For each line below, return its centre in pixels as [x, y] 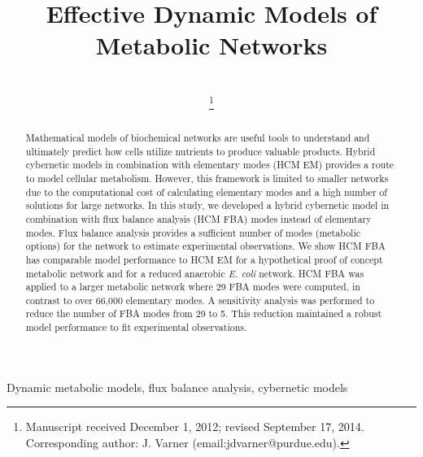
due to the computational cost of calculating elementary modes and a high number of [206, 192]
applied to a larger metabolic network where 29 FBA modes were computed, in [193, 287]
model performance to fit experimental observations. [136, 327]
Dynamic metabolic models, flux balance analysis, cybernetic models [177, 387]
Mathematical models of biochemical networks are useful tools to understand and [198, 137]
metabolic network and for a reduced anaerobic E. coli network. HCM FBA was [195, 273]
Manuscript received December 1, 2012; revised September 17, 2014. [195, 427]
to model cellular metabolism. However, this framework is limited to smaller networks [207, 178]
